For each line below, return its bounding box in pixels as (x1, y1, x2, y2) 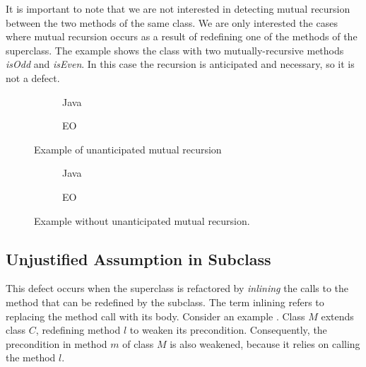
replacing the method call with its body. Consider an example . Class (6, 308, 305, 323)
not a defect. (6, 70, 60, 85)
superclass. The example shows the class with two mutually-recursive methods (6, 42, 344, 57)
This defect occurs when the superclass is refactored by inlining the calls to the (6, 281, 349, 296)
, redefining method (35, 322, 121, 337)
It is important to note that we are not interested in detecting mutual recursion (6, 1, 350, 16)
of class (122, 336, 154, 351)
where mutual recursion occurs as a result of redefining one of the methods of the (6, 29, 358, 44)
